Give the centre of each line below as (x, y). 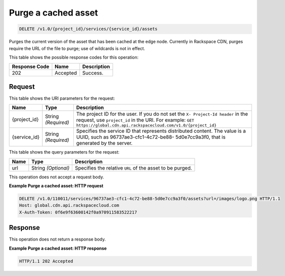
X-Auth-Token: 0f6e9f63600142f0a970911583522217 (78, 212)
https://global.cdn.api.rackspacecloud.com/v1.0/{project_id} (146, 126)
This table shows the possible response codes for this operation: (74, 57)
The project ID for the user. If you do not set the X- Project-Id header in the (162, 114)
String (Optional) (50, 168)
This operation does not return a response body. (58, 239)
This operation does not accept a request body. (57, 177)
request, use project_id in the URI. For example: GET (135, 120)
